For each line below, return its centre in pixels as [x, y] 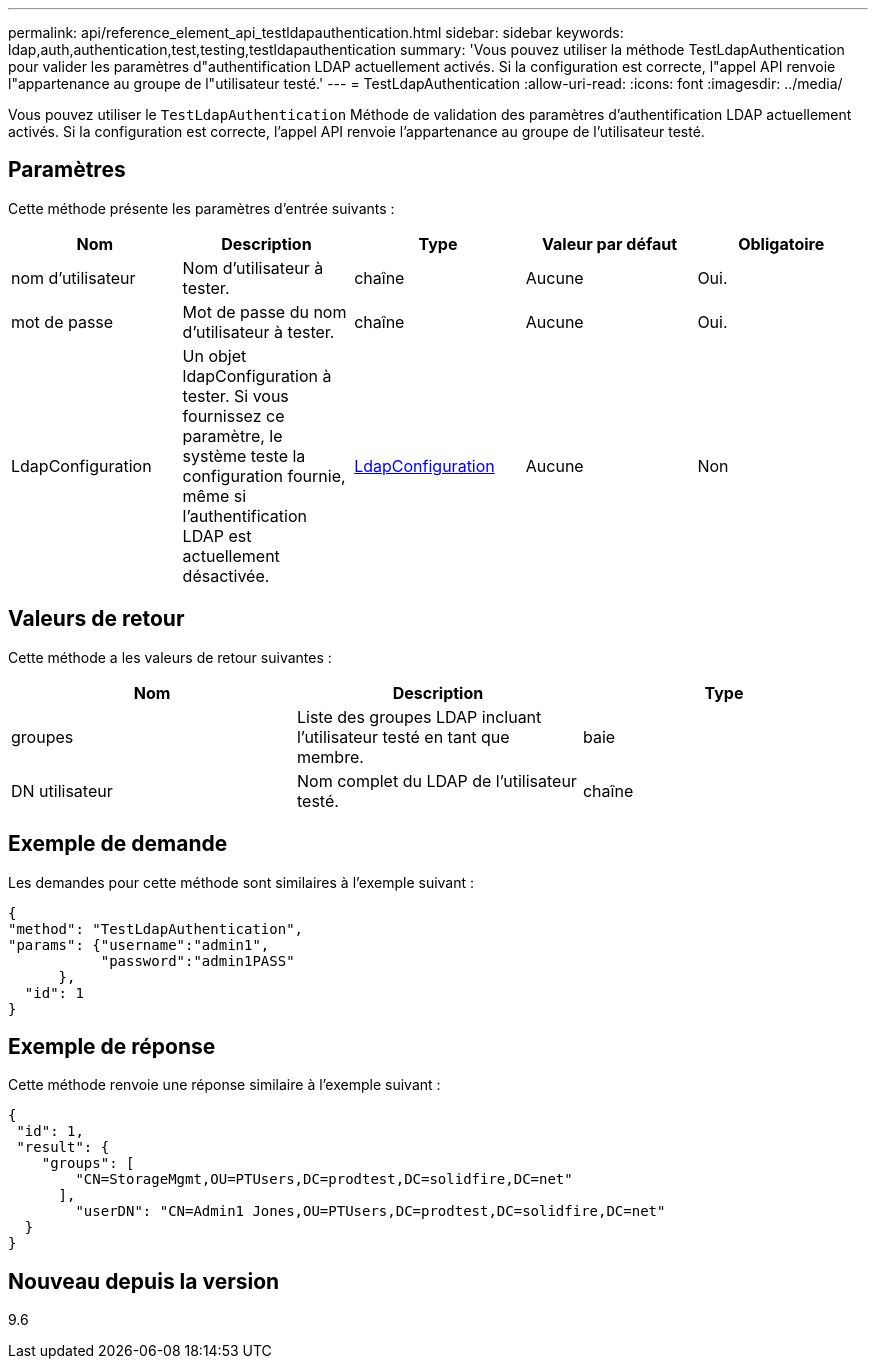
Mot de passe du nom [264, 311]
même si [214, 495]
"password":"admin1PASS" [197, 960]
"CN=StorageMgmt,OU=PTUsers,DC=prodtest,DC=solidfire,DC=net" [324, 1179]
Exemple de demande [118, 844]
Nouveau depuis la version [144, 1281]
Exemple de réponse [112, 1046]
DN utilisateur [62, 790]
